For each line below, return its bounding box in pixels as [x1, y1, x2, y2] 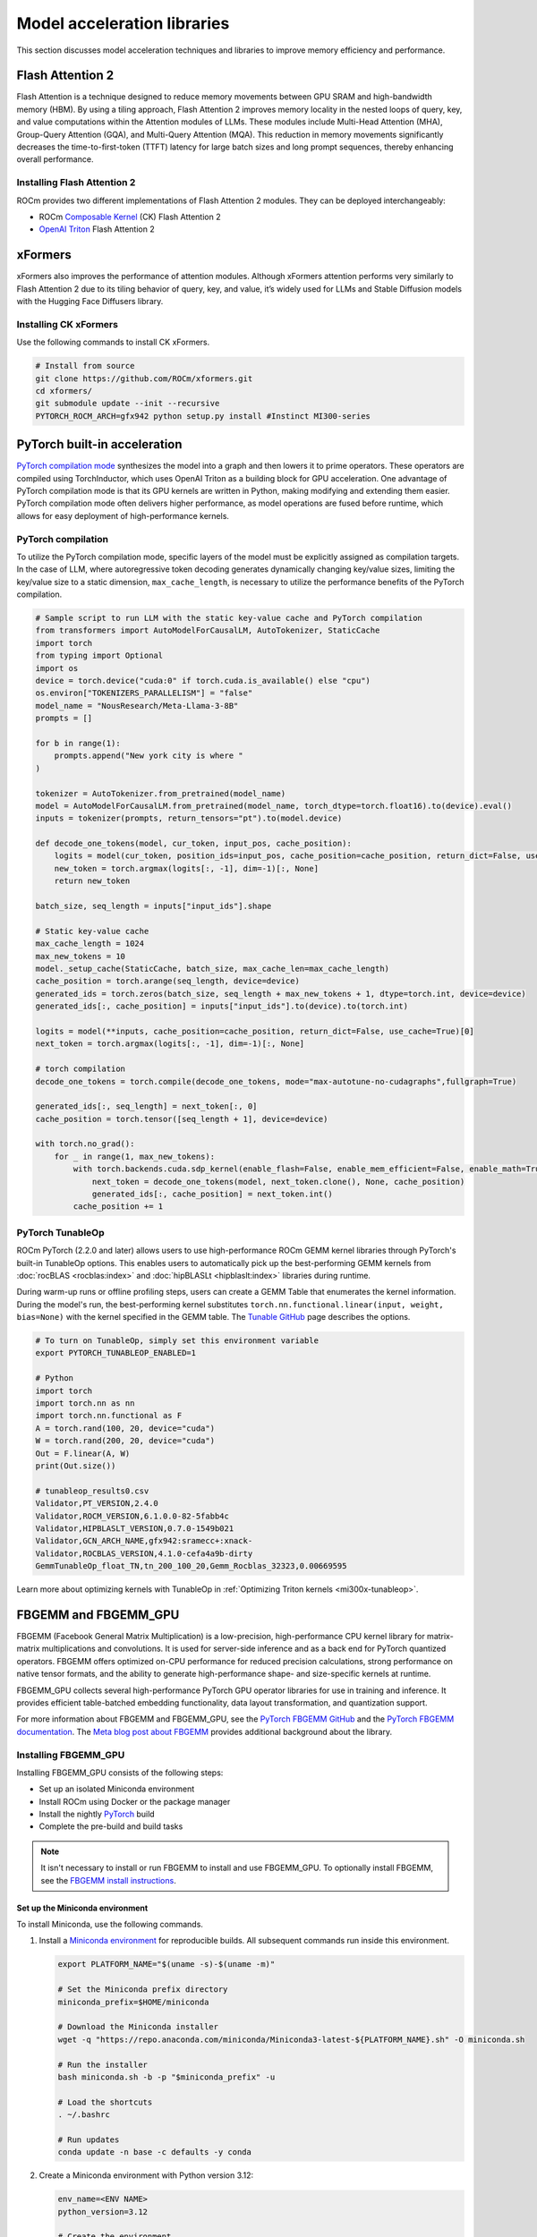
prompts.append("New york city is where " [54, 751, 243, 761]
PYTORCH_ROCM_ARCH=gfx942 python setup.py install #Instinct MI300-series [35, 411, 371, 421]
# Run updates [57, 2134, 120, 2145]
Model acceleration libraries [16, 13, 230, 33]
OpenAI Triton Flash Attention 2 [38, 224, 156, 234]
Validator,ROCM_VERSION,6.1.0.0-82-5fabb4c [35, 1510, 230, 1521]
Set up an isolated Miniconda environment [38, 1783, 195, 1794]
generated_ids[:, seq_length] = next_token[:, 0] [35, 1101, 258, 1111]
